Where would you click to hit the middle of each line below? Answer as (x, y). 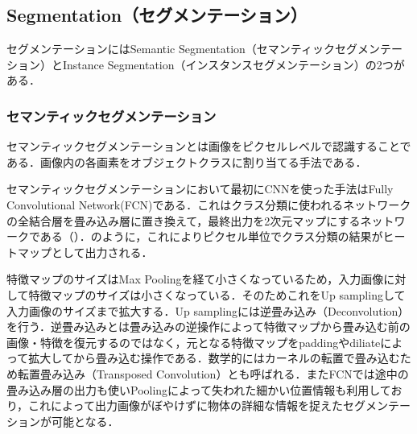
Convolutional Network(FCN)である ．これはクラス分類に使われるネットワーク (209, 204)
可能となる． (85, 421)
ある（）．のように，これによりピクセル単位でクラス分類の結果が (211, 236)
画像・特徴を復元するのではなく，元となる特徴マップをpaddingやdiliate (194, 342)
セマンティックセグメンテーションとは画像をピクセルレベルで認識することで (209, 146)
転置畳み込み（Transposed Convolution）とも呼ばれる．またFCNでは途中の (213, 373)
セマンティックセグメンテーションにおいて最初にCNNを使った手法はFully (200, 189)
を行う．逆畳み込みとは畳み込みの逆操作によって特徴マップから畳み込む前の (208, 327)
